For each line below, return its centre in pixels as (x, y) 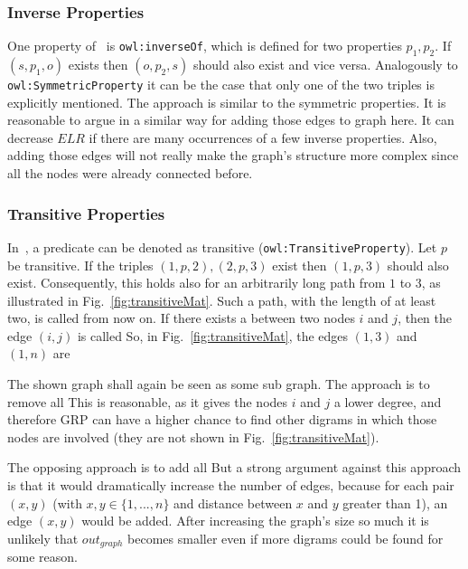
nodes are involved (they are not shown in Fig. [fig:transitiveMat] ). (193, 436)
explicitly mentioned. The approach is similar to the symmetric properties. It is (227, 102)
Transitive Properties (86, 213)
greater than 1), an (395, 503)
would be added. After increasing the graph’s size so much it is (255, 521)
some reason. (42, 557)
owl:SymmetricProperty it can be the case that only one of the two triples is (221, 85)
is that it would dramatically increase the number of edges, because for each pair (231, 485)
